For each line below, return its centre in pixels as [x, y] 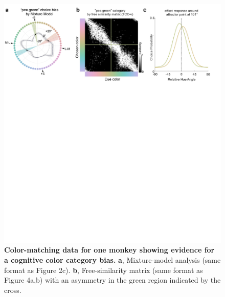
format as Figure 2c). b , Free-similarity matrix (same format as [104, 270]
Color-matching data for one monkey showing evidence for [109, 250]
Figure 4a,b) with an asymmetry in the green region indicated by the [112, 280]
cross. [13, 290]
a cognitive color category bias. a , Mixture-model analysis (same [112, 260]
